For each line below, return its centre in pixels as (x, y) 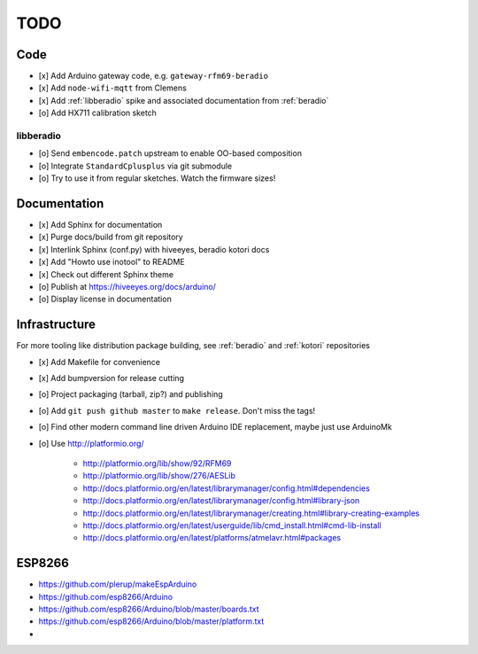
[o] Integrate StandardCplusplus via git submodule (135, 166)
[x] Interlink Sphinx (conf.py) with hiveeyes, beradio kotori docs (154, 249)
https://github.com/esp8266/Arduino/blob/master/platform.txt (151, 621)
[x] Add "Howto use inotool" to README (112, 262)
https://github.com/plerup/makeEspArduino (118, 584)
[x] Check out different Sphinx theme (106, 274)
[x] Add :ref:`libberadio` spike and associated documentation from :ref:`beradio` (184, 100)
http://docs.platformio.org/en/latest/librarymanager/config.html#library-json (221, 501)
